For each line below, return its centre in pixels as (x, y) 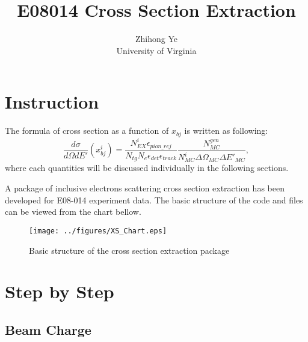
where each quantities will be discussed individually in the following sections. (147, 168)
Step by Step (60, 291)
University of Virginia (156, 50)
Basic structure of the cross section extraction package (129, 250)
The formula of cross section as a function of (87, 130)
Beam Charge (48, 329)
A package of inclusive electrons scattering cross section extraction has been (145, 188)
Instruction (52, 102)
